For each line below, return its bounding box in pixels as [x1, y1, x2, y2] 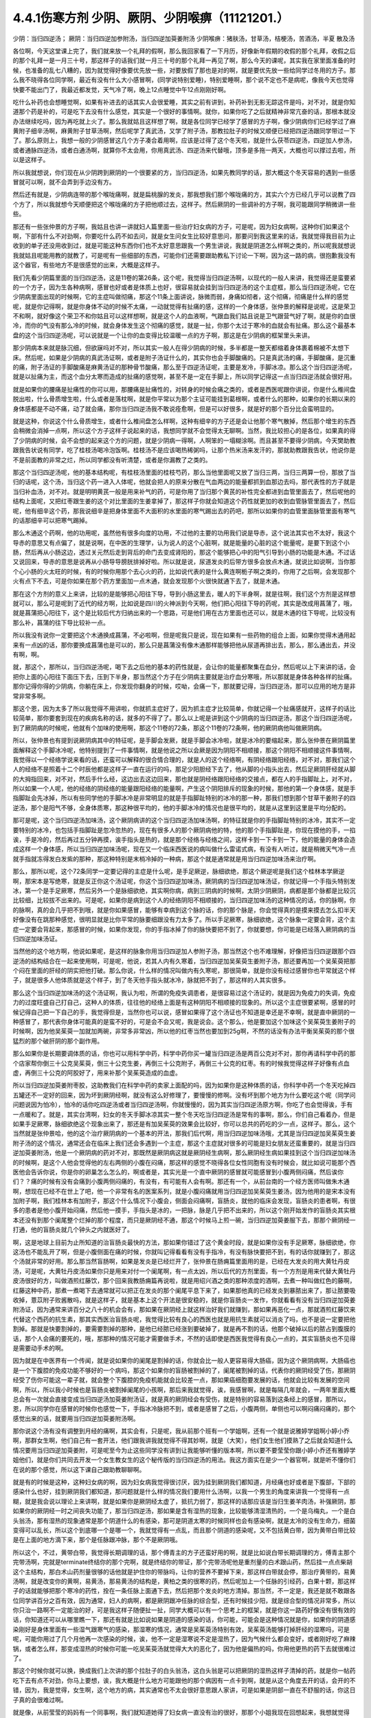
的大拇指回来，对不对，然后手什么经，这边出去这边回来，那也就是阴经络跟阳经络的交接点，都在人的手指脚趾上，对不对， [12, 774, 356, 783]
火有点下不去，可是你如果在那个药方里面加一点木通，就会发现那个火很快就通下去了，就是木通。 [12, 577, 284, 585]
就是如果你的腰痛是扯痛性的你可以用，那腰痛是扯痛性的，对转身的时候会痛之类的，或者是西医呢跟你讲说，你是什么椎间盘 [12, 385, 356, 393]
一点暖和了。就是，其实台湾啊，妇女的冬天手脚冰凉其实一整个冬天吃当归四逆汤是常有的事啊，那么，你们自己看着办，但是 [12, 1110, 356, 1118]
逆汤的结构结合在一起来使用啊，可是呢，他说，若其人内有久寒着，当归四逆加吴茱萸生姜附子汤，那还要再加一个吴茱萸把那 [12, 957, 356, 965]
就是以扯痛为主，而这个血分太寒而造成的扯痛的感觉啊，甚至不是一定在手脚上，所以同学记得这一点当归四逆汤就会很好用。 [12, 372, 356, 381]
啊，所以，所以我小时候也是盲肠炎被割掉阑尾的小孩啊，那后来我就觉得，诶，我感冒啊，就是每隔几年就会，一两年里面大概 [12, 1385, 356, 1394]
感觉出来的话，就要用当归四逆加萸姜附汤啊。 [12, 1414, 139, 1423]
